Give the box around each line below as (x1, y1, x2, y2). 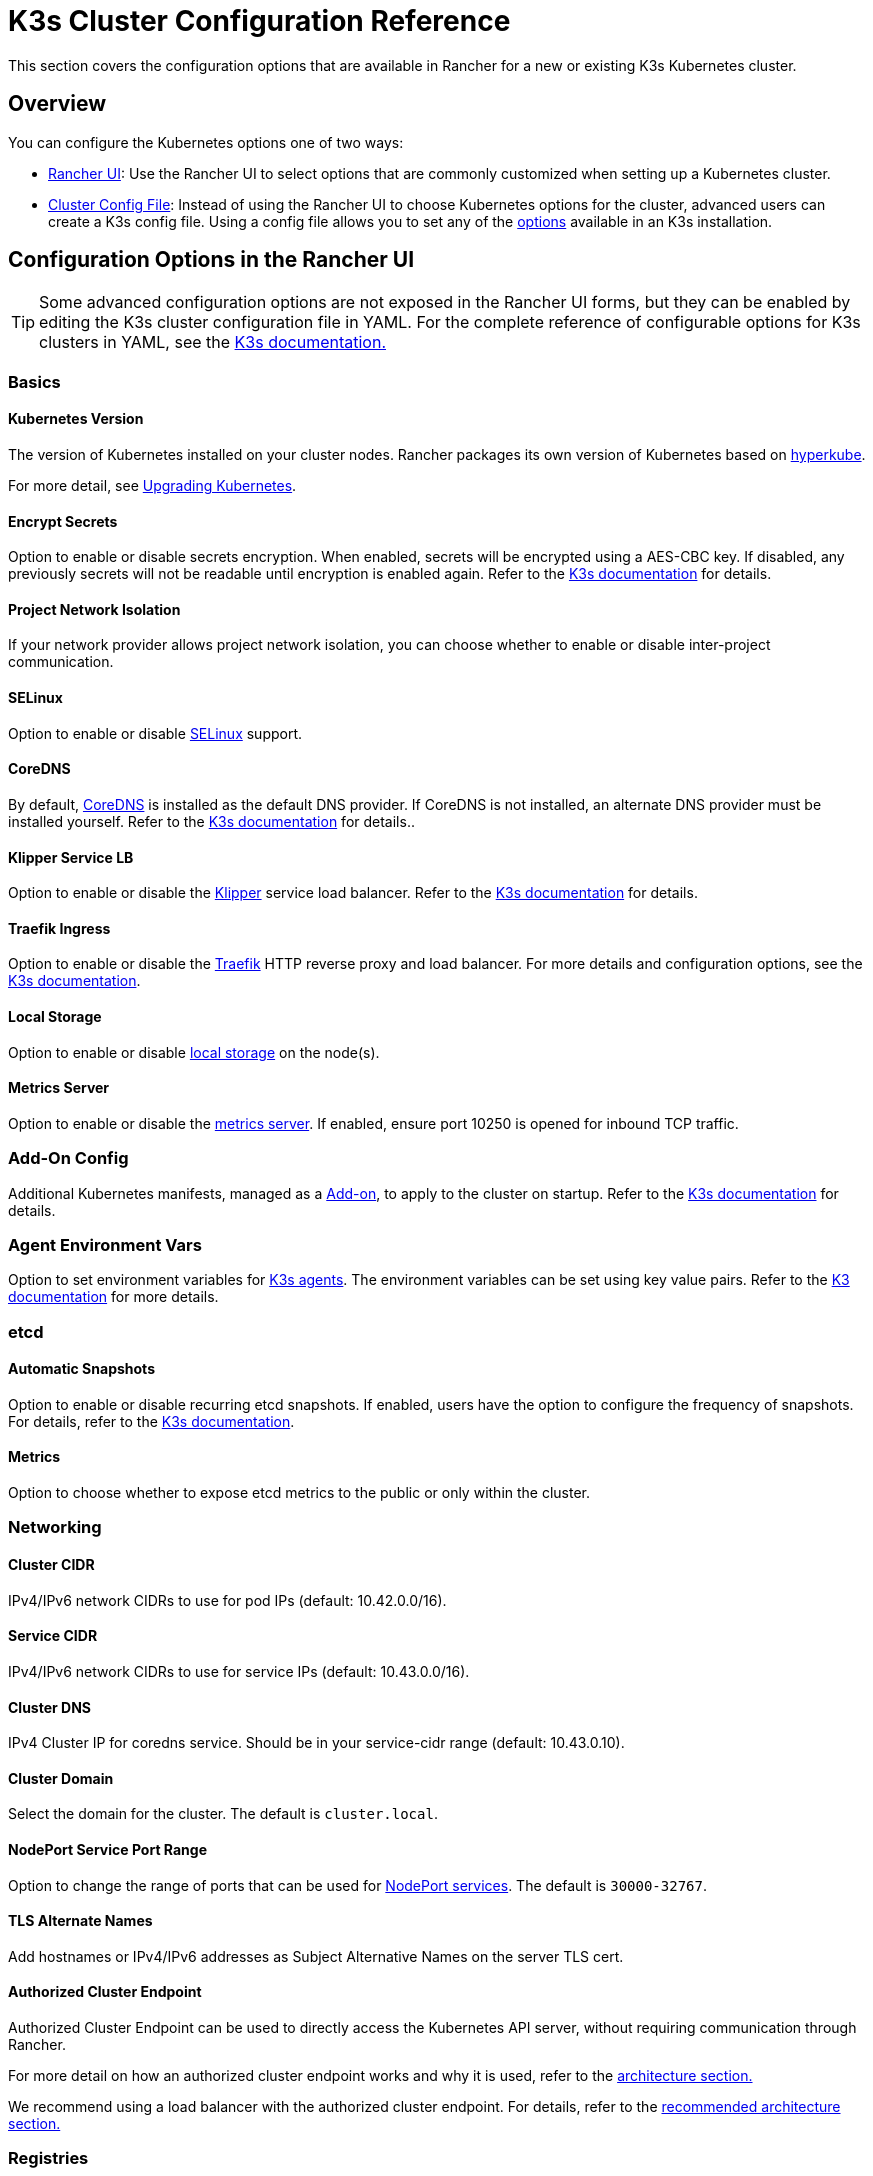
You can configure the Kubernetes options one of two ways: (8, 133, 404, 151)
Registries (8, 2148, 89, 2169)
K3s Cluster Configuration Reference (8, 4, 511, 38)
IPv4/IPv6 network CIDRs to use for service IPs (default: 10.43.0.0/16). (8, 1662, 470, 1680)
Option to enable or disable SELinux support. (8, 724, 303, 742)
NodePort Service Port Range (8, 1840, 208, 1858)
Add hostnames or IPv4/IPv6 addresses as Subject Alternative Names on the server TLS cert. (8, 1947, 624, 1965)
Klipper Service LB (8, 848, 134, 866)
